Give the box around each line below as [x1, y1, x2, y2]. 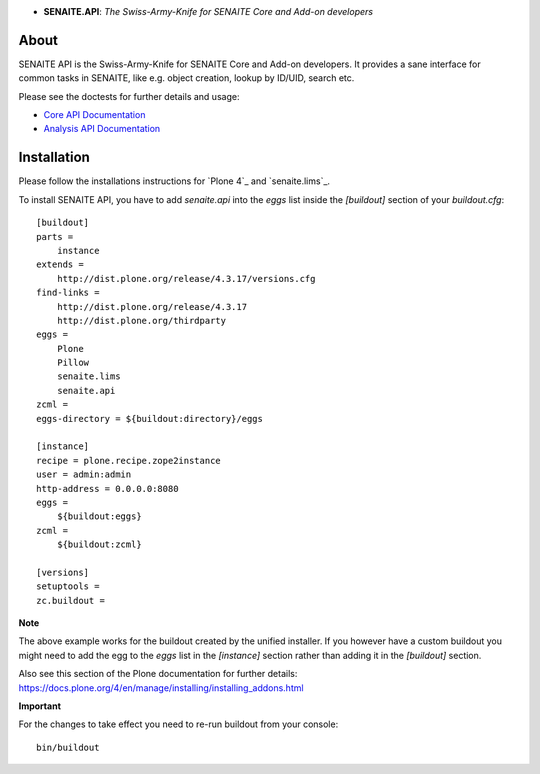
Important [18, 700, 62, 712]
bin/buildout [36, 741, 100, 753]
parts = [36, 231, 74, 242]
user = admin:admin [36, 469, 132, 480]
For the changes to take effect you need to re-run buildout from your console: [18, 718, 339, 730]
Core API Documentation [43, 109, 146, 121]
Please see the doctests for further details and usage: [18, 90, 240, 102]
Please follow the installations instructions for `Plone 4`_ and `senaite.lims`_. [18, 175, 330, 187]
